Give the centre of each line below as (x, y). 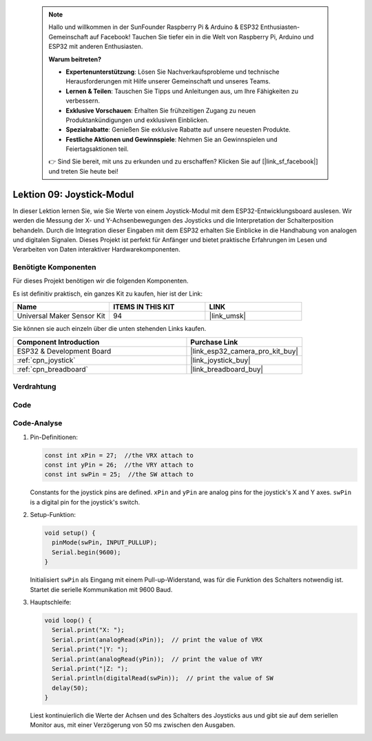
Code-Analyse (38, 423)
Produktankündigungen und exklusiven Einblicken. (137, 120)
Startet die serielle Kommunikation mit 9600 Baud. (101, 589)
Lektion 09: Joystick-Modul (73, 194)
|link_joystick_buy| (220, 360)
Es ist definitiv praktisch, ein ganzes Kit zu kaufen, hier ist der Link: (108, 294)
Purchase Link (214, 342)
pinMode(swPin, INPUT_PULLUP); (105, 542)
